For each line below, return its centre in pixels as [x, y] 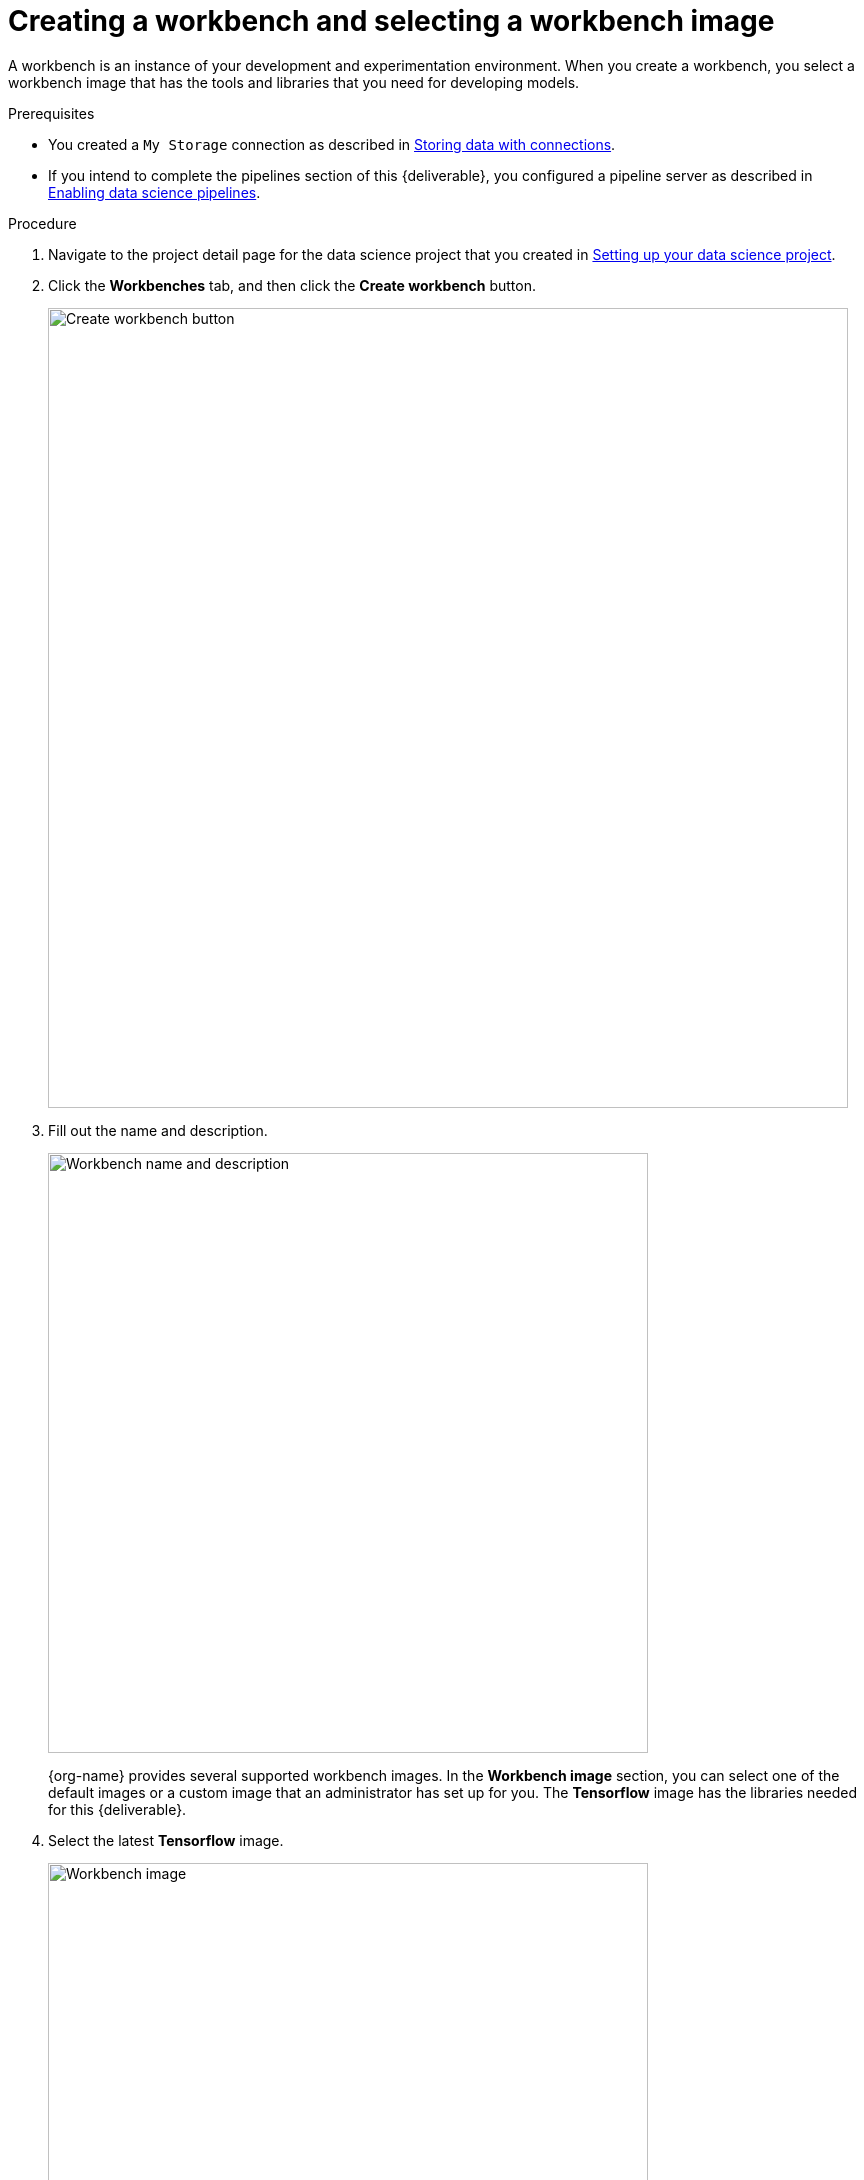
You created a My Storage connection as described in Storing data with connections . [332, 144]
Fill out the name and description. [158, 1130]
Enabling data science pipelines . [154, 192]
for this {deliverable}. [117, 1809]
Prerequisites [51, 113]
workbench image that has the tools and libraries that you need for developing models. [294, 82]
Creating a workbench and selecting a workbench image [391, 21]
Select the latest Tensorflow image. [166, 1840]
